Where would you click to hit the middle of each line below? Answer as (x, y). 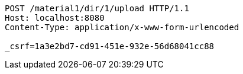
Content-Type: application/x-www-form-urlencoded (122, 27)
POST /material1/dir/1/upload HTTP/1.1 (97, 8)
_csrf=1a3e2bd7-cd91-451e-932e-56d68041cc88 (110, 46)
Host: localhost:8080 (55, 18)
